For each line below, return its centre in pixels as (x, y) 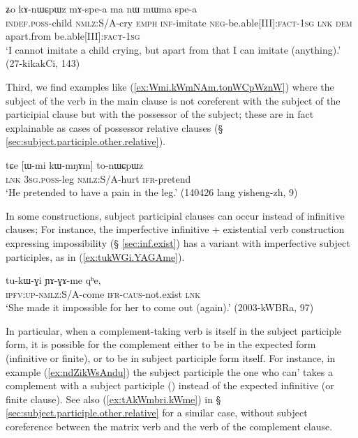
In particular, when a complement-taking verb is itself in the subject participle (174, 330)
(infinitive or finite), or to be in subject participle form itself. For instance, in (171, 358)
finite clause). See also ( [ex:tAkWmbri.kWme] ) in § (113, 399)
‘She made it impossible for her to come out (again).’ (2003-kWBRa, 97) (160, 307)
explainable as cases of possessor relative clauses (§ (114, 127)
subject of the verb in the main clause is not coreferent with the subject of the (173, 100)
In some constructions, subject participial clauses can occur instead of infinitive (175, 215)
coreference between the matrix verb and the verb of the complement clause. (169, 426)
